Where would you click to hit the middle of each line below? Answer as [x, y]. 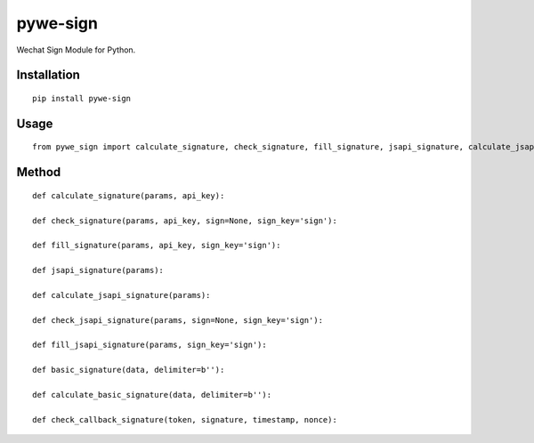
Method [39, 172]
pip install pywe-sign [82, 98]
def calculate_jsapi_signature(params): [121, 295]
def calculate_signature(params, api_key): [129, 195]
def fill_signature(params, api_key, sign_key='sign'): [157, 246]
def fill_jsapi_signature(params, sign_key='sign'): [150, 345]
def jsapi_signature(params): [98, 270]
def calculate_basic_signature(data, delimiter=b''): [152, 395]
